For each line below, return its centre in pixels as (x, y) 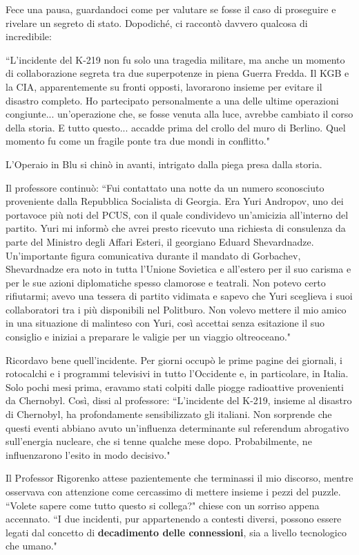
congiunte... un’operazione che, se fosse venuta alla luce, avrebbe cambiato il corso (179, 114)
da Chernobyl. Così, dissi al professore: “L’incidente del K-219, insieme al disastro (179, 400)
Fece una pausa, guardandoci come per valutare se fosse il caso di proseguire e (171, 9)
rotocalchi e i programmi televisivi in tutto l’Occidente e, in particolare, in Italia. (177, 373)
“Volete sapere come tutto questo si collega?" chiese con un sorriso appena (163, 505)
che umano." (31, 546)
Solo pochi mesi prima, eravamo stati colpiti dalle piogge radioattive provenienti (175, 386)
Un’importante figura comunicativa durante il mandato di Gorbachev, (153, 255)
